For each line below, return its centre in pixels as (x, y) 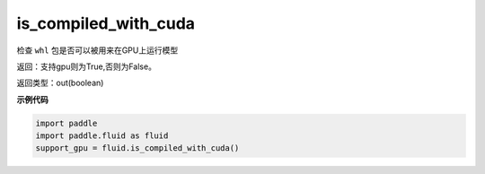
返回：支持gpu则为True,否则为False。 (87, 66)
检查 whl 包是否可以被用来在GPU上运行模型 (97, 50)
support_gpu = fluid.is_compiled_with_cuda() (137, 148)
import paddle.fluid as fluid (102, 136)
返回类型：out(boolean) (60, 83)
